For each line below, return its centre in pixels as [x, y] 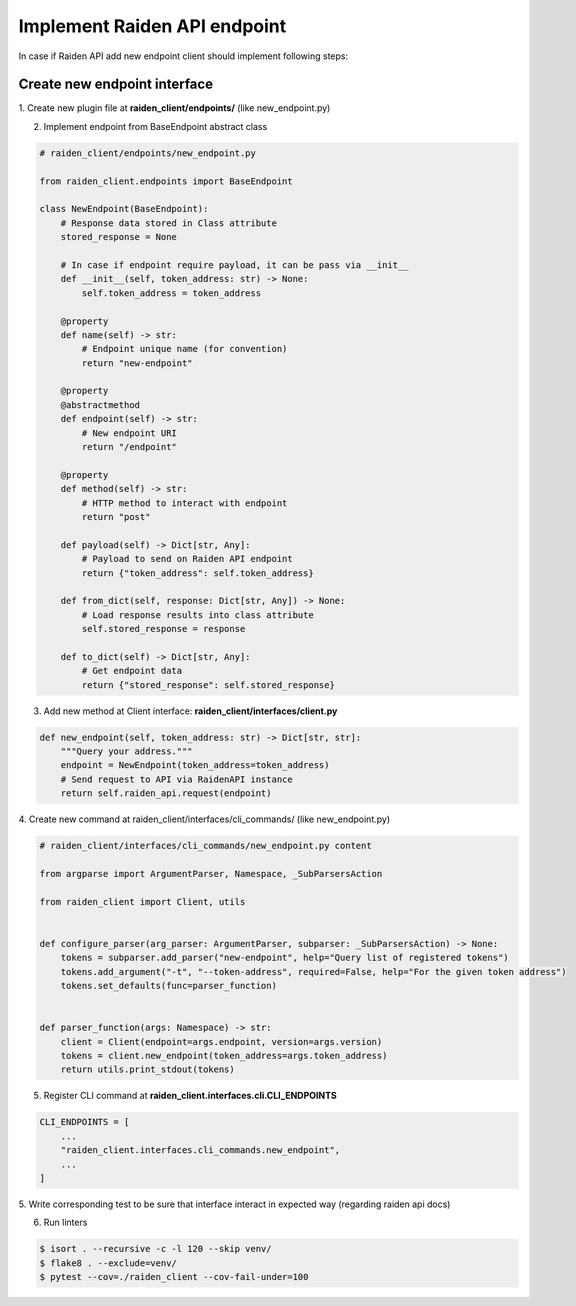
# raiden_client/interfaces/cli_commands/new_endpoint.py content [205, 846]
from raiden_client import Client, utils [142, 901]
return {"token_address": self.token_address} [197, 573]
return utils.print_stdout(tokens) [147, 1069]
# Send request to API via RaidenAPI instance [177, 779]
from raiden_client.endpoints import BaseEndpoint [166, 181]
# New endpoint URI [129, 433]
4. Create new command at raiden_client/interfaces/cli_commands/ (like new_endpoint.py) [204, 819]
